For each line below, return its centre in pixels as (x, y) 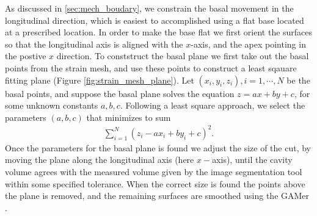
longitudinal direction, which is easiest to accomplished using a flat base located (155, 20)
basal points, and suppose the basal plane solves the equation (120, 93)
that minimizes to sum (129, 117)
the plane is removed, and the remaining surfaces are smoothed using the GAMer (157, 196)
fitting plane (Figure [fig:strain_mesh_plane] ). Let (100, 80)
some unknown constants (52, 105)
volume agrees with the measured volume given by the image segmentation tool (154, 172)
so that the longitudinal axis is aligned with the (94, 44)
